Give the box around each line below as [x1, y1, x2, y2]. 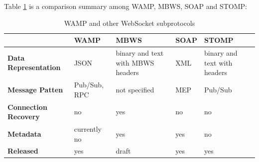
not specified [116, 84, 154, 94]
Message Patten [7, 84, 63, 94]
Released [7, 146, 38, 156]
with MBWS [116, 57, 154, 68]
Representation [7, 62, 61, 73]
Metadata [7, 128, 41, 139]
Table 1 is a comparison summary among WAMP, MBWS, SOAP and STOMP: [4, 1, 248, 11]
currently [74, 123, 102, 134]
